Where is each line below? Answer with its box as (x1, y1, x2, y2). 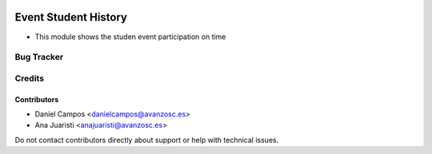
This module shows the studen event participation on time (34, 32, 226, 41)
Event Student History (14, 10, 128, 24)
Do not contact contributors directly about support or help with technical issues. (14, 135, 279, 144)
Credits (14, 73, 44, 84)
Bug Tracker (14, 52, 64, 63)
